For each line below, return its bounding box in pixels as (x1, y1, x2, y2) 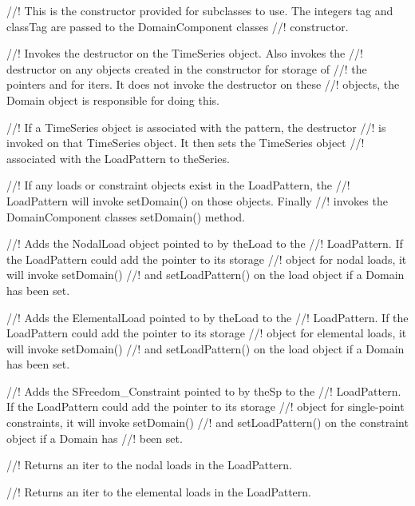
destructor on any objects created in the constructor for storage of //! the (6, 60, 367, 77)
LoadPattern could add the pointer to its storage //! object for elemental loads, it (6, 325, 407, 341)
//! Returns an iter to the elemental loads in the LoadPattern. (6, 483, 311, 500)
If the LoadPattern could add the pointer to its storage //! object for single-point (6, 398, 405, 415)
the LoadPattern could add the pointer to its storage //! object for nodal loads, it (6, 250, 407, 267)
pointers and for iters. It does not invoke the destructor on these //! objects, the (6, 76, 400, 93)
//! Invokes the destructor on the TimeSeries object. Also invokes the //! (6, 45, 363, 62)
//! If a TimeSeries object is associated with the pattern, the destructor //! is (6, 118, 386, 135)
